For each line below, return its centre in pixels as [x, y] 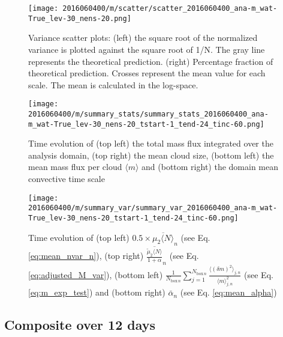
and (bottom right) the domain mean [210, 167]
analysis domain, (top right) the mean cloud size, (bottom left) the [151, 155]
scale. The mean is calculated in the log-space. [113, 84]
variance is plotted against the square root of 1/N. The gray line [147, 49]
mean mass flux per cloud [75, 167]
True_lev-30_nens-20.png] [80, 18]
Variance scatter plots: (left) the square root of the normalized [143, 38]
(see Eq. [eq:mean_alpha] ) [228, 292]
